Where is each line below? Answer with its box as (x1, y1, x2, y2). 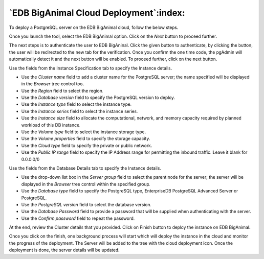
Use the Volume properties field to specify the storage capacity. (21, 136, 150, 141)
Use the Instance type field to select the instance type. (21, 101, 132, 107)
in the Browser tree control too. (21, 81, 84, 87)
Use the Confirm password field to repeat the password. (21, 215, 135, 221)
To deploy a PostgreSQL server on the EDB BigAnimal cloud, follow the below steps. (9, 24, 178, 30)
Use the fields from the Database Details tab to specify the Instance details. (9, 165, 161, 171)
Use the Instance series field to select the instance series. (21, 108, 138, 114)
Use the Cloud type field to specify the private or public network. (21, 142, 153, 148)
